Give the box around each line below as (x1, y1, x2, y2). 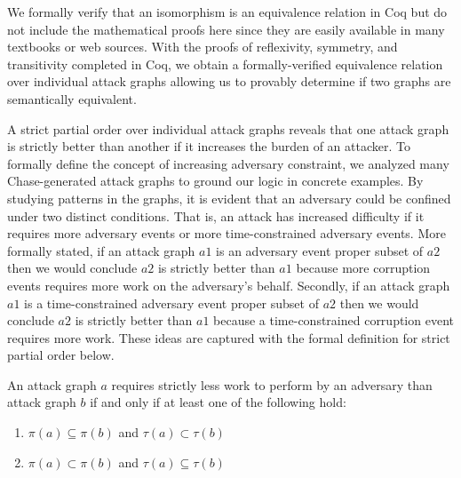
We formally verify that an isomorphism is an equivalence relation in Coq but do (7, 3, 448, 20)
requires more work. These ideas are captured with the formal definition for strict (7, 328, 450, 347)
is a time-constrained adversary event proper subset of (24, 293, 319, 312)
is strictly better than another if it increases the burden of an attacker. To (7, 137, 410, 155)
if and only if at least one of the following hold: (90, 393, 346, 411)
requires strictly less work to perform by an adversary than (111, 375, 433, 394)
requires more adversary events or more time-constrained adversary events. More (7, 224, 446, 243)
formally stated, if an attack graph (7, 241, 195, 259)
